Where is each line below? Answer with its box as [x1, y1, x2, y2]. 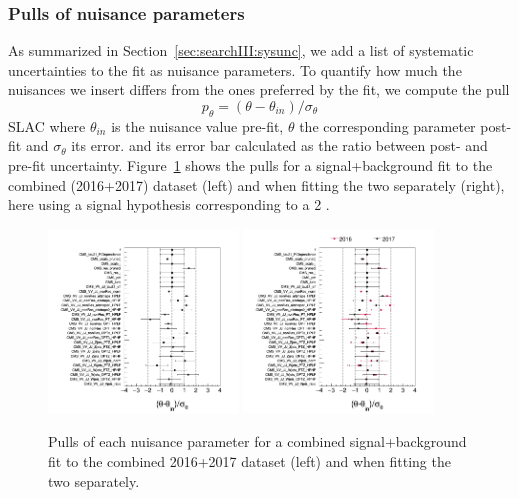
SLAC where [8, 115, 86, 136]
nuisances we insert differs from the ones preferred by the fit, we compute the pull [8, 79, 510, 100]
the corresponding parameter [299, 115, 476, 136]
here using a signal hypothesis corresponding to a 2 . [8, 194, 330, 215]
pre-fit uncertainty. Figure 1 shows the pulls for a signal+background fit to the [8, 154, 493, 175]
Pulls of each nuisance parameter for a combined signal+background [48, 431, 467, 452]
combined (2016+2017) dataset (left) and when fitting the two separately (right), [8, 174, 505, 195]
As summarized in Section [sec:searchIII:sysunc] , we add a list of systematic [8, 40, 474, 61]
